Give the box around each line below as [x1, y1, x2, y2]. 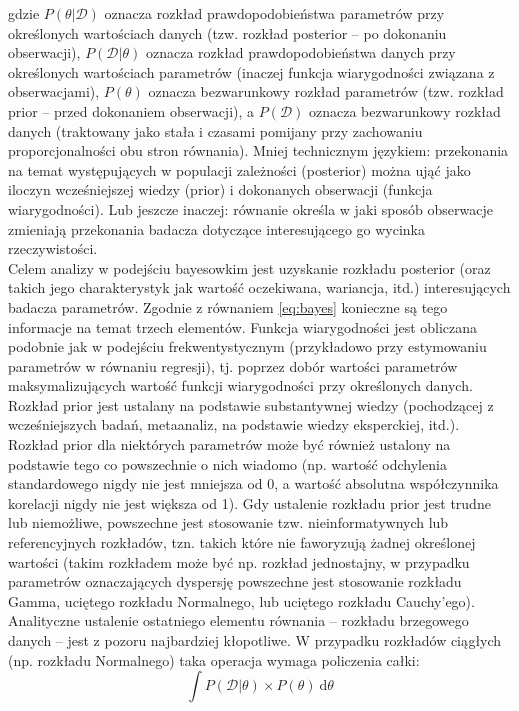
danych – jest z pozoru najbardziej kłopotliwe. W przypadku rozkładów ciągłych [8, 630, 502, 650]
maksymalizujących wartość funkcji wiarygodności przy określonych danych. [8, 375, 473, 396]
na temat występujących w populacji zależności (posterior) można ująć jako [8, 159, 471, 180]
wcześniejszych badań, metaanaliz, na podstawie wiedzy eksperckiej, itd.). [8, 414, 460, 435]
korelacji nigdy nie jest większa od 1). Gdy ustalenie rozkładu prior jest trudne [8, 492, 491, 513]
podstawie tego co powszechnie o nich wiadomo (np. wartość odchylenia [8, 453, 447, 474]
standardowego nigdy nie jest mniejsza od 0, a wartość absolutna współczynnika [8, 473, 499, 494]
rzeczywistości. [8, 238, 98, 259]
